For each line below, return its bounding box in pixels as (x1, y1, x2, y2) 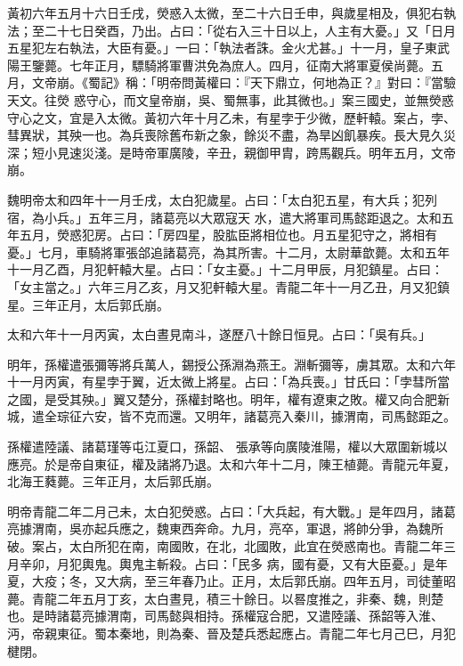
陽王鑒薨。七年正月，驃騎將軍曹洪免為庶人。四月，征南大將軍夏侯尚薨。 (7, 55, 431, 74)
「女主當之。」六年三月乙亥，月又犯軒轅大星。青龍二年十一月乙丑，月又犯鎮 (7, 277, 450, 296)
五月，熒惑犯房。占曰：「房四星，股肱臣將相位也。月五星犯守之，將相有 (19, 225, 437, 244)
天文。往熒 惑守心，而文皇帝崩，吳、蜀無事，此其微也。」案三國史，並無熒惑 (7, 90, 454, 109)
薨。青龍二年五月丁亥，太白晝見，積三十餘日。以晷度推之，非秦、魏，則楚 (7, 589, 443, 607)
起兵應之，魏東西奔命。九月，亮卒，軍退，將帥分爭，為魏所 (93, 519, 443, 538)
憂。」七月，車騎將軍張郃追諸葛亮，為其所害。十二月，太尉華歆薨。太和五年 (7, 242, 450, 261)
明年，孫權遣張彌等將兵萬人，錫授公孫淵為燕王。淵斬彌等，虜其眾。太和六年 (7, 354, 456, 373)
